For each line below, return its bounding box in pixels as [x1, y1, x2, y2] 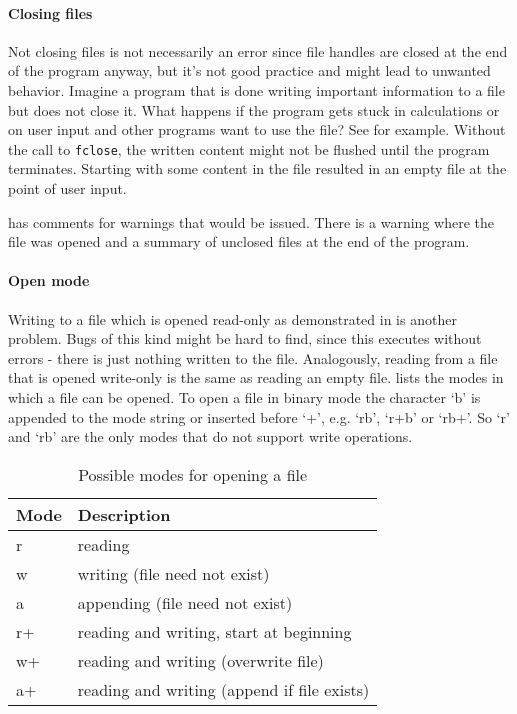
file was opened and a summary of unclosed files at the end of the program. [8, 231, 470, 252]
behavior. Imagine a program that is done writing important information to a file [8, 79, 505, 100]
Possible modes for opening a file [78, 462, 308, 486]
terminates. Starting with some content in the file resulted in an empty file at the [8, 158, 507, 179]
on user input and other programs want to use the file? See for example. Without [8, 119, 506, 140]
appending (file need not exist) [77, 590, 293, 614]
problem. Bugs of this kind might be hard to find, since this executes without [8, 328, 482, 349]
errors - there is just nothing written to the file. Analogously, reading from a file [8, 347, 498, 368]
